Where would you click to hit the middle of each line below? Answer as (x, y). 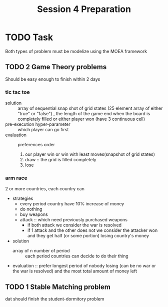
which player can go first (43, 130)
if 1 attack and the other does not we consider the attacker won (92, 230)
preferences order (36, 145)
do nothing (31, 209)
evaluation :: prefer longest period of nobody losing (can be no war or (84, 266)
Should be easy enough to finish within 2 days (53, 79)
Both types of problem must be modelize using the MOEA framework (76, 51)
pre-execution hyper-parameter (38, 124)
